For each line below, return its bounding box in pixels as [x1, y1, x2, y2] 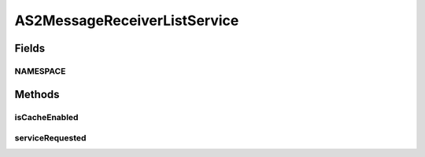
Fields [14, 42, 46, 55]
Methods [14, 87, 60, 101]
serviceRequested [14, 133, 87, 144]
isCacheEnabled [14, 111, 79, 122]
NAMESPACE [14, 65, 66, 76]
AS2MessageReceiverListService [14, 12, 239, 29]
